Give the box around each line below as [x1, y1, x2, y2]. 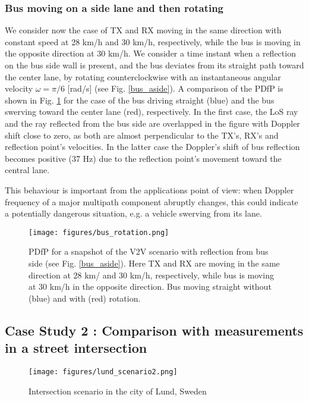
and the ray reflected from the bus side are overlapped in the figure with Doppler [5, 117, 300, 129]
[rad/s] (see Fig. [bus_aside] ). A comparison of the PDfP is [67, 82, 283, 95]
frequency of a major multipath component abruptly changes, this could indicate [5, 195, 298, 208]
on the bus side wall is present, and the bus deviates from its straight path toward [5, 59, 304, 71]
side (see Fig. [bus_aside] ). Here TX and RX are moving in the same [29, 256, 280, 269]
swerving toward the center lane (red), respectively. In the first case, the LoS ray [5, 105, 298, 118]
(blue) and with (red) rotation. [29, 292, 141, 304]
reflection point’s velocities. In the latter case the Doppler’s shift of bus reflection [5, 140, 300, 153]
